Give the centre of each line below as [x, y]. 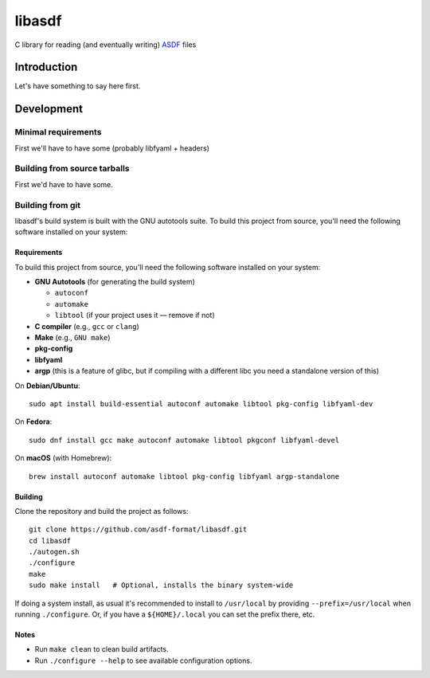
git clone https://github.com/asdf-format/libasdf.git [138, 529]
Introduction [46, 67]
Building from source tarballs [72, 169]
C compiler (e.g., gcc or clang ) [87, 326]
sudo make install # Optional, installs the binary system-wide [161, 585]
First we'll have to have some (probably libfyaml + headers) [112, 148]
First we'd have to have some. [64, 184]
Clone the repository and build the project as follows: [102, 511]
